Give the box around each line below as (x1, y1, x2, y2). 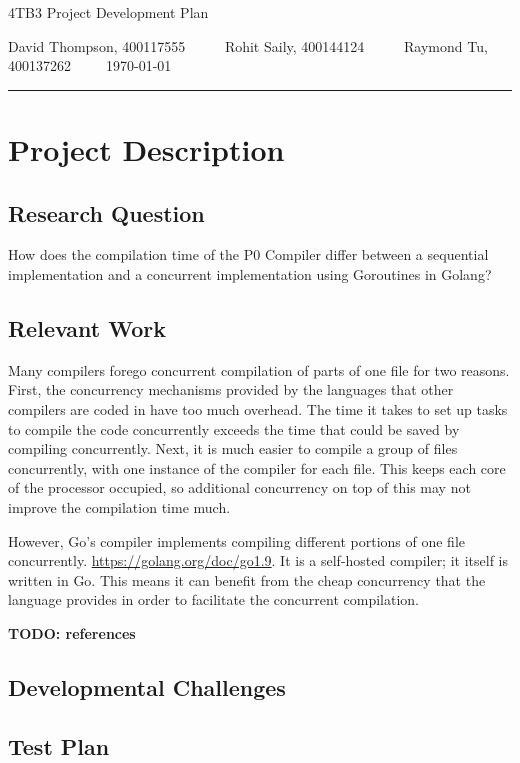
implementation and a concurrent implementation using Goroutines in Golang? (8, 263, 492, 284)
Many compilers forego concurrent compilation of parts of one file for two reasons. (8, 359, 510, 380)
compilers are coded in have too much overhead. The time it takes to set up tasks (8, 398, 508, 419)
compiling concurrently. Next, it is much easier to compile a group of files (8, 438, 458, 459)
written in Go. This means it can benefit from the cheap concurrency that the (8, 569, 486, 590)
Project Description (8, 128, 285, 169)
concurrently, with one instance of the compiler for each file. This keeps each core (8, 457, 506, 478)
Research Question (8, 197, 205, 228)
